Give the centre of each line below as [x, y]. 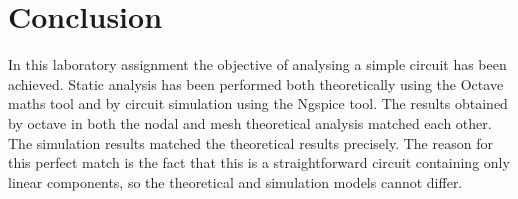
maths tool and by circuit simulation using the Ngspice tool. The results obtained [258, 103]
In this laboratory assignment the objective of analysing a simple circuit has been [257, 64]
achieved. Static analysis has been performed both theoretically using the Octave [256, 83]
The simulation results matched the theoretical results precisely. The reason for [250, 142]
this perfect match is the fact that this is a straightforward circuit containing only [259, 162]
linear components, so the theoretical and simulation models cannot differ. [235, 181]
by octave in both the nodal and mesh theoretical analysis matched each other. [250, 122]
